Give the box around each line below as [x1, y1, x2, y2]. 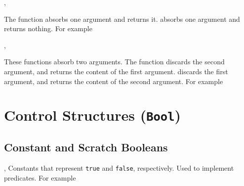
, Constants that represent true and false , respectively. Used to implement [4, 162, 234, 173]
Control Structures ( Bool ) [4, 105, 181, 125]
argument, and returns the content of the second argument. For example [4, 76, 223, 86]
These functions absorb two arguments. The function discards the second [4, 56, 225, 67]
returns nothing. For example [4, 23, 92, 34]
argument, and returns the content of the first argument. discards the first [4, 66, 228, 76]
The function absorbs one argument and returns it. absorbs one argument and [4, 13, 240, 24]
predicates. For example [4, 172, 76, 183]
